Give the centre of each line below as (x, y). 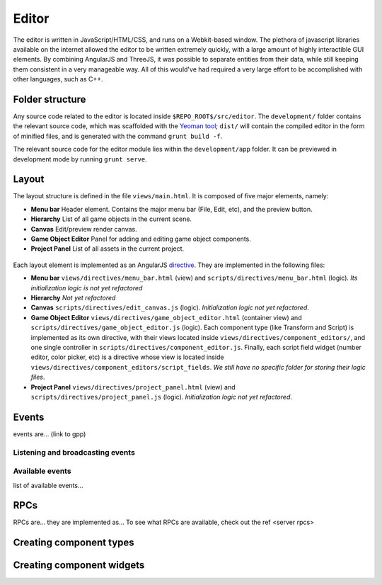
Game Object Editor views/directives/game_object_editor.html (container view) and (166, 317)
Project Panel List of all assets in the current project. (108, 249)
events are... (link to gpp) (50, 434)
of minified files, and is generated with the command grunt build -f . (118, 136)
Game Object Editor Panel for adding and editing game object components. (141, 239)
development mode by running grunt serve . (80, 159)
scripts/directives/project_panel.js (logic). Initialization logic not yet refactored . (162, 397)
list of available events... (48, 485)
